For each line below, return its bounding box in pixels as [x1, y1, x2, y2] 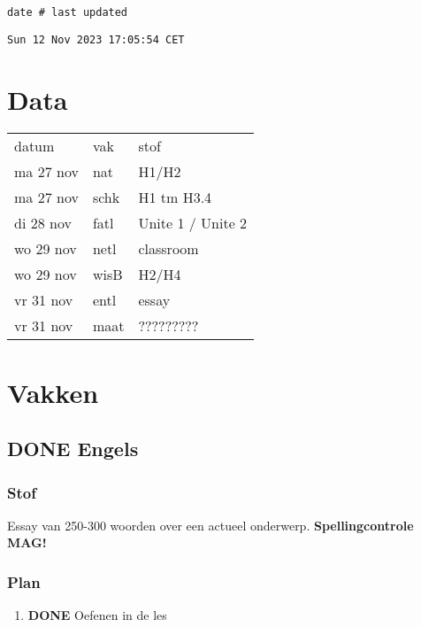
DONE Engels [7, 435, 139, 462]
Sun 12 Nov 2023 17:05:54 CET [7, 33, 185, 46]
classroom [138, 238, 199, 259]
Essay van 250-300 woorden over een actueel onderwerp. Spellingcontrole [7, 515, 414, 534]
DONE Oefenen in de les [27, 606, 167, 624]
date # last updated [7, 6, 128, 19]
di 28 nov [14, 213, 72, 234]
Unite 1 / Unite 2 [138, 213, 248, 234]
